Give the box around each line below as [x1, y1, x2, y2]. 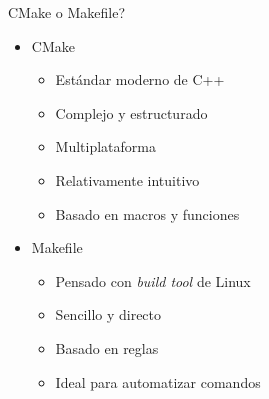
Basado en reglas [55, 337, 159, 358]
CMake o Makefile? [8, 2, 126, 22]
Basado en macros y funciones [55, 203, 240, 224]
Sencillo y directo [55, 304, 162, 325]
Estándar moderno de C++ [55, 69, 225, 90]
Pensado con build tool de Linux [55, 270, 251, 291]
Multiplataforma [55, 136, 157, 157]
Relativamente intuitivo [55, 169, 200, 190]
